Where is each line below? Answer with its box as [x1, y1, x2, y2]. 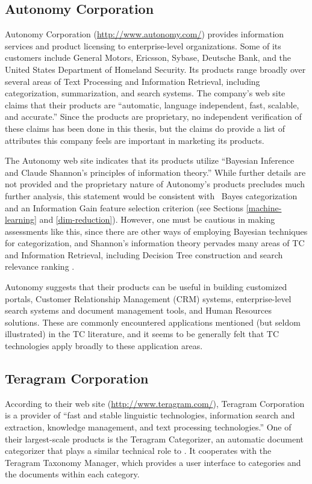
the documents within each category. [5, 468, 140, 480]
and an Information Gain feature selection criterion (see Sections [5, 201, 243, 214]
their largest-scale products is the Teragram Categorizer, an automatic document [5, 432, 304, 445]
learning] [5, 213, 37, 226]
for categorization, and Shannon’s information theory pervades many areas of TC [5, 237, 305, 249]
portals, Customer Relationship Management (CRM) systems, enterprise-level [5, 292, 292, 305]
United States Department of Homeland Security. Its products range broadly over [5, 63, 306, 75]
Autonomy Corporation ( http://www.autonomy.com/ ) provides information [5, 28, 284, 40]
